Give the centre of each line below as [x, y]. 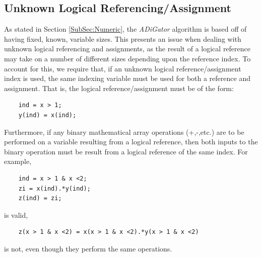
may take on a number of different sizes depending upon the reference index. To [127, 58]
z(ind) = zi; [40, 198]
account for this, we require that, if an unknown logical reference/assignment [123, 68]
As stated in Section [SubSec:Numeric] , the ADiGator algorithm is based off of [125, 29]
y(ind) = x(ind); [47, 115]
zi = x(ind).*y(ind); [54, 188]
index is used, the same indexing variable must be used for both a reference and [127, 78]
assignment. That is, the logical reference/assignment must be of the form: [119, 88]
